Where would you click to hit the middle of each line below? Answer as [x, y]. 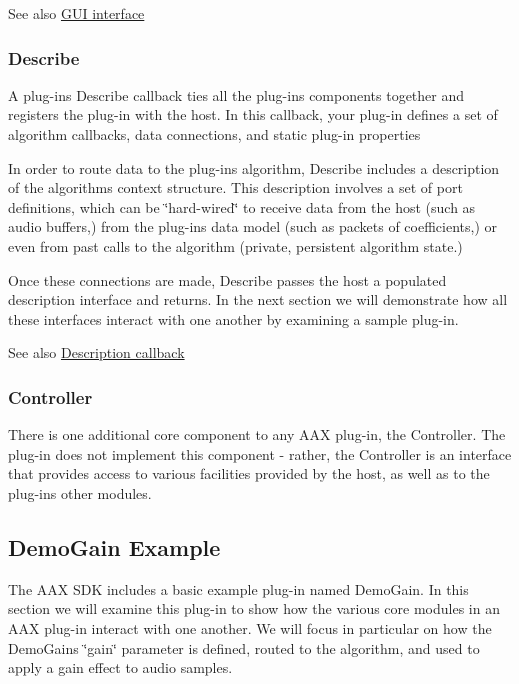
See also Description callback [96, 352]
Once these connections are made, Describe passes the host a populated [227, 279]
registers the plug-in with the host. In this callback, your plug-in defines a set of [253, 114]
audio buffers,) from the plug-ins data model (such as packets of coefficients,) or [252, 226]
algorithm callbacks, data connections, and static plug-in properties [214, 134]
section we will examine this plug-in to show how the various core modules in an [254, 608]
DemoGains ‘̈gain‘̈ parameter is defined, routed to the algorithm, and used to [244, 647]
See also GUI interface [76, 13]
